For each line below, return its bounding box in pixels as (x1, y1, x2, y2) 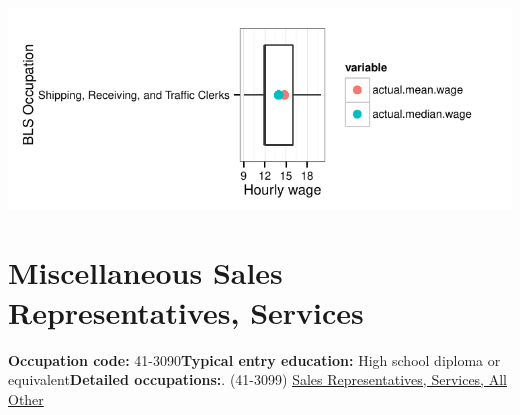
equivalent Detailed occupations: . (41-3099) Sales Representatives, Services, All (8, 369, 507, 390)
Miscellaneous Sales (8, 252, 283, 293)
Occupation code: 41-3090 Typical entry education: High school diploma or (8, 349, 501, 370)
